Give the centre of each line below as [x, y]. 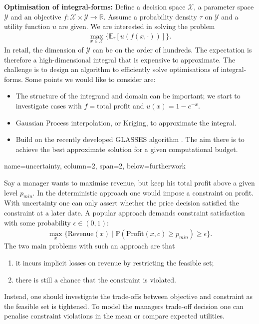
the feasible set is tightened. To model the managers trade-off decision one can [124, 306]
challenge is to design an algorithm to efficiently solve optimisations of [111, 69]
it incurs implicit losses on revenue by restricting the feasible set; [115, 262]
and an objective [36, 16]
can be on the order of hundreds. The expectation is [172, 50]
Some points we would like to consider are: [90, 79]
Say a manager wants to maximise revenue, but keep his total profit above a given [129, 182]
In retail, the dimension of [44, 50]
